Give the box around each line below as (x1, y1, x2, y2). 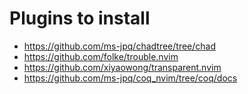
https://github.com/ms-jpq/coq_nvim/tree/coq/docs (23, 72, 238, 84)
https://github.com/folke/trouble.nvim (23, 50, 179, 62)
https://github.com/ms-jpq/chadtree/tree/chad (23, 40, 217, 52)
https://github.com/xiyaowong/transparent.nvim (23, 61, 222, 73)
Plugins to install (9, 7, 151, 30)
